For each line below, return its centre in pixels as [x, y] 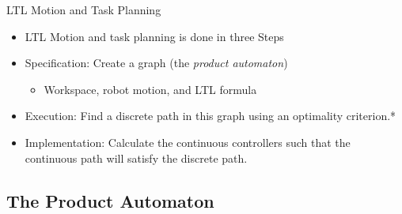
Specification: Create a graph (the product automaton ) [156, 63]
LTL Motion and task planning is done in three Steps [154, 36]
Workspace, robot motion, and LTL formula [150, 89]
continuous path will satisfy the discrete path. [136, 158]
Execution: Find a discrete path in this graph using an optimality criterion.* [210, 116]
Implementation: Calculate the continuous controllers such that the [188, 142]
